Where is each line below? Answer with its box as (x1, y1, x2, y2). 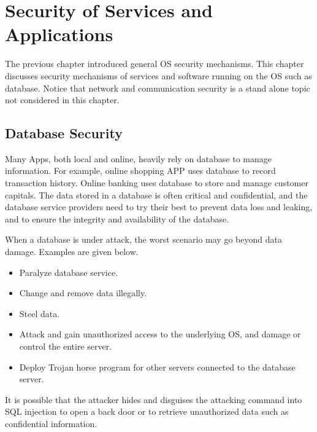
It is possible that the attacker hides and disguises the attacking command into (5, 393, 302, 406)
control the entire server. (19, 340, 112, 353)
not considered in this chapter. (5, 93, 120, 106)
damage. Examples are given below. (5, 245, 139, 258)
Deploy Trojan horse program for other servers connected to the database (19, 360, 296, 373)
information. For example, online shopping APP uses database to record (5, 164, 276, 177)
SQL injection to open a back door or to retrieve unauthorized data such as (5, 405, 289, 418)
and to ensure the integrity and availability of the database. (5, 212, 229, 225)
